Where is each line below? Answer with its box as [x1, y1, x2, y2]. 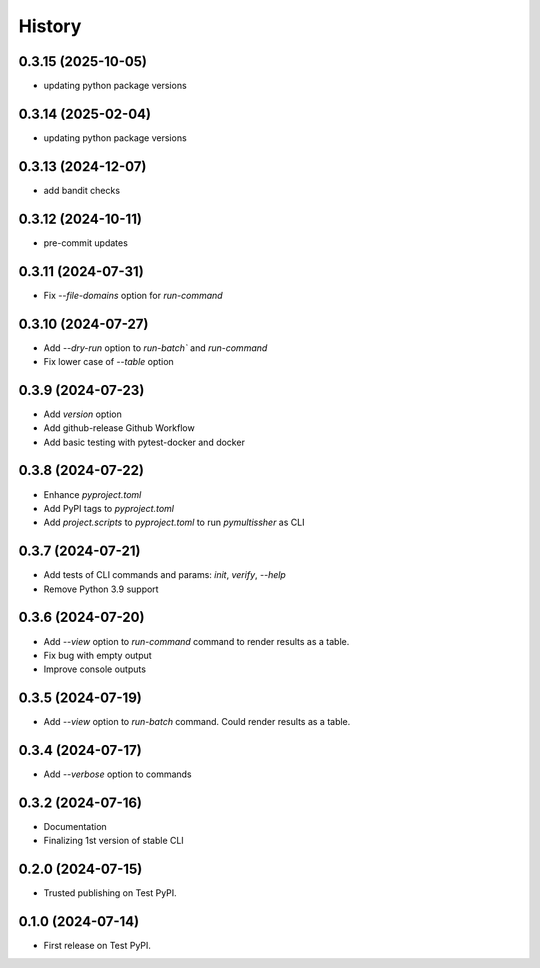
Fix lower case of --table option [43, 355, 174, 367]
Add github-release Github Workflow [43, 422, 195, 434]
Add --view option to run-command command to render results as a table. [43, 635, 350, 647]
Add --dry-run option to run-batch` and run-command [43, 341, 268, 354]
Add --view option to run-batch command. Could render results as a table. [43, 716, 351, 728]
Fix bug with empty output [43, 649, 152, 661]
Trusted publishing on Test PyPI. [43, 887, 177, 899]
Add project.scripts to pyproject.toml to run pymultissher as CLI [43, 516, 305, 529]
